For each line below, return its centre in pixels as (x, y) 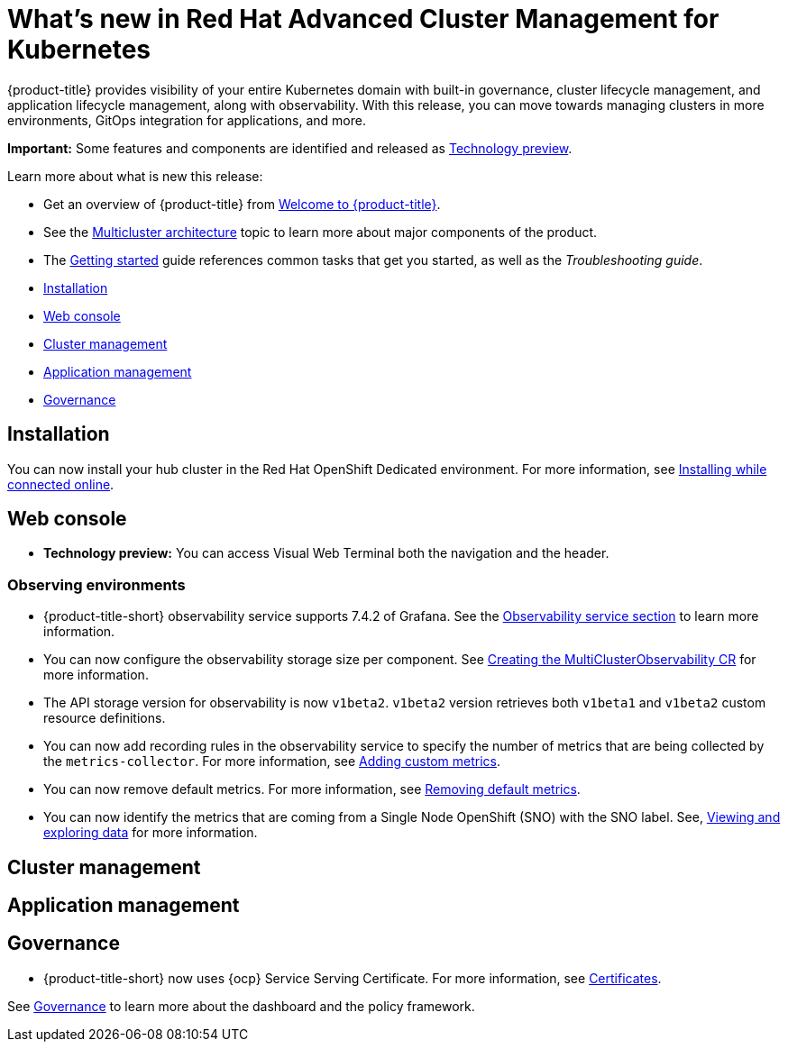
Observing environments (96, 584)
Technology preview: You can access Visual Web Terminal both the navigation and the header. (326, 553)
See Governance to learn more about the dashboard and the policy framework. (241, 1006)
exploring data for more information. (151, 833)
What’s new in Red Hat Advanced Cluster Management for (363, 19)
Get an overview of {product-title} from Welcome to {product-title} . (242, 204)
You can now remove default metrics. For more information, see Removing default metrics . (312, 789)
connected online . (61, 484)
